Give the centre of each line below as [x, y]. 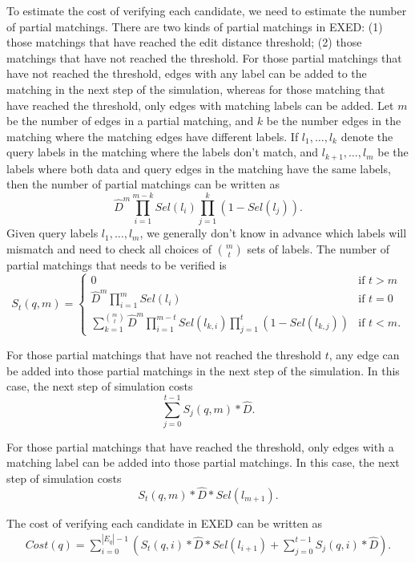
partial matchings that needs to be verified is [117, 264]
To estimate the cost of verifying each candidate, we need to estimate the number [207, 10]
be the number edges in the [334, 121]
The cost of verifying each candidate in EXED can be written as [164, 522]
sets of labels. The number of [318, 248]
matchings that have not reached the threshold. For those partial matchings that [204, 57]
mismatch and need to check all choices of [109, 248]
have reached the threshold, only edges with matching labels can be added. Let [200, 105]
